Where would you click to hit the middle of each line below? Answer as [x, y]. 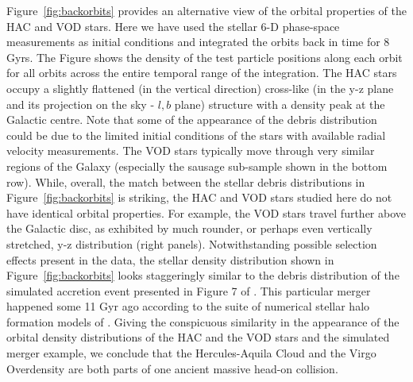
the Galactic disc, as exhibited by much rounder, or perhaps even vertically [189, 228]
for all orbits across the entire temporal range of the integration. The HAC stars [202, 73]
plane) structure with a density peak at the [280, 104]
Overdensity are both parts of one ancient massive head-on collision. [172, 368]
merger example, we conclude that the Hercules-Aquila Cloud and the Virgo [191, 353]
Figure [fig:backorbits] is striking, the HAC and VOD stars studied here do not [199, 197]
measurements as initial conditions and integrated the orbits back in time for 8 [198, 42]
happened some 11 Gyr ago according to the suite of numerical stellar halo [188, 306]
